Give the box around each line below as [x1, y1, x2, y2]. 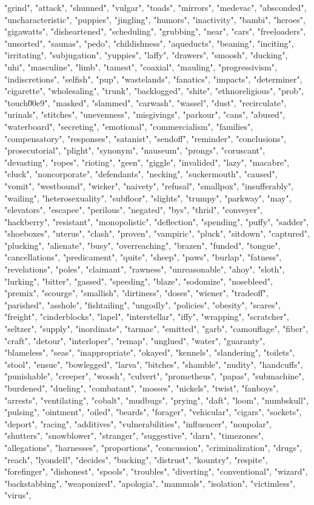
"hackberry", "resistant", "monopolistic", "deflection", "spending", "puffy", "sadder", [4, 215, 309, 228]
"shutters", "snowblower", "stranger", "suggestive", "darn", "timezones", [4, 429, 264, 442]
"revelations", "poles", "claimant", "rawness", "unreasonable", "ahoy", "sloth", [4, 263, 285, 276]
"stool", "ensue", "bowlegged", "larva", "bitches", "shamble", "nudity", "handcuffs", [4, 358, 303, 370]
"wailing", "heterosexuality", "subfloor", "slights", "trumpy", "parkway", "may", [4, 191, 292, 204]
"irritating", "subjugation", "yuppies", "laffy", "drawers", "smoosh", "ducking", [4, 49, 288, 61]
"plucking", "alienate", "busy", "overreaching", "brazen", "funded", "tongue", [4, 239, 281, 251]
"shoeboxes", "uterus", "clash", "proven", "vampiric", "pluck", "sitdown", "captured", [4, 227, 310, 240]
